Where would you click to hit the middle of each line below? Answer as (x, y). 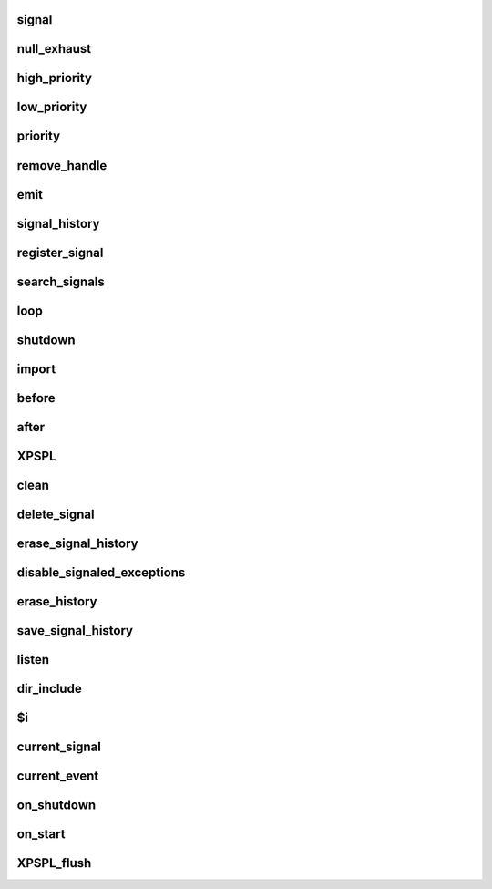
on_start (41, 834)
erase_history (57, 601)
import (36, 369)
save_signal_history (75, 631)
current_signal (59, 746)
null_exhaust (54, 49)
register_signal (60, 252)
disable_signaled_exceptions (101, 572)
